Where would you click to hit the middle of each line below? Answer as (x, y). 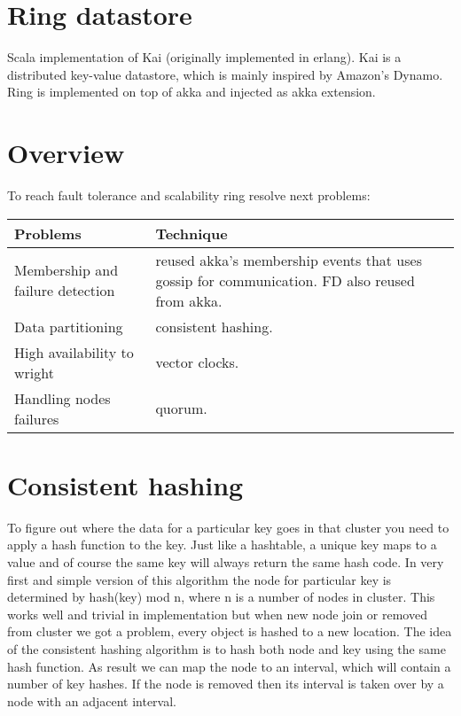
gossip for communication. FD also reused (285, 280)
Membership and (66, 270)
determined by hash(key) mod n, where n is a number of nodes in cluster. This (221, 597)
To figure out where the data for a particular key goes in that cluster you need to (228, 527)
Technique (191, 233)
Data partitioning (69, 326)
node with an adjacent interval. (92, 700)
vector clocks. (197, 362)
